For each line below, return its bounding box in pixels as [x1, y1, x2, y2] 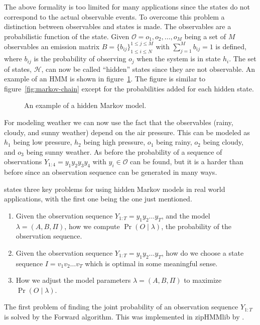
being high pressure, [83, 137, 146, 147]
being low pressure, [13, 137, 72, 147]
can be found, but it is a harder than [130, 156, 243, 167]
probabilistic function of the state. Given [4, 31, 129, 41]
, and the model [161, 210, 210, 221]
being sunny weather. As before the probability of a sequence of [26, 146, 222, 157]
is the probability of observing [34, 53, 126, 64]
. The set [229, 53, 256, 64]
